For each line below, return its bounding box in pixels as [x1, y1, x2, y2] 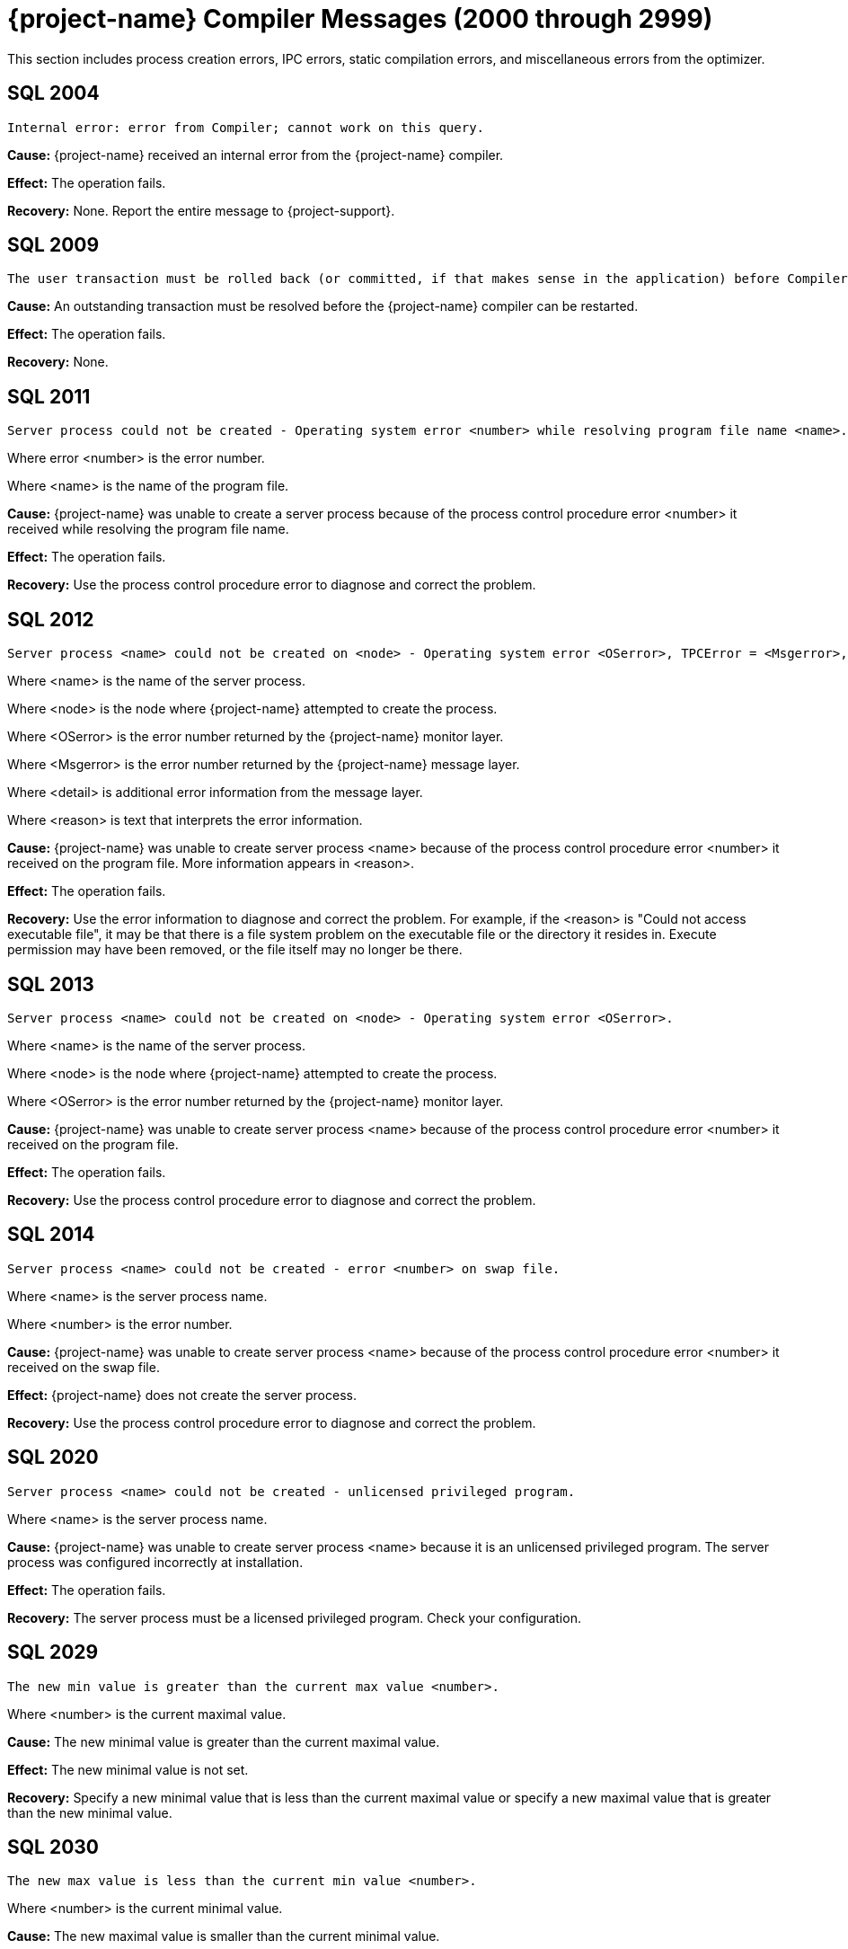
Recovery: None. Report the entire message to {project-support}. [7, 202, 395, 218]
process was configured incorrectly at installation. [7, 1554, 304, 1570]
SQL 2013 [7, 972, 94, 996]
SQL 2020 [7, 1446, 99, 1469]
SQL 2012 [7, 607, 94, 631]
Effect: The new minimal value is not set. [7, 1761, 249, 1777]
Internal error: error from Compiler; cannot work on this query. [7, 120, 485, 135]
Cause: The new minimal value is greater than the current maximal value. [7, 1733, 440, 1750]
